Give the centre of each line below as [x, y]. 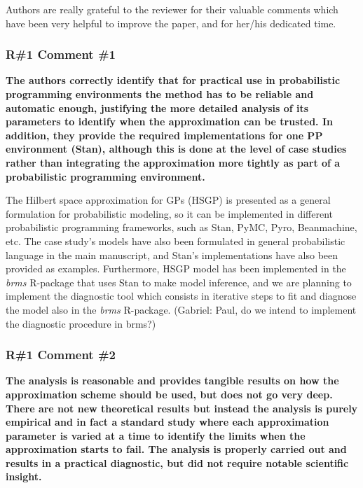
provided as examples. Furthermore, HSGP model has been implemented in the [176, 269]
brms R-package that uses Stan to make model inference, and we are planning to [179, 282]
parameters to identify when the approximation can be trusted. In [169, 121]
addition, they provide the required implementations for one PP [164, 135]
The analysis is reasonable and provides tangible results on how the [172, 381]
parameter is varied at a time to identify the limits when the [156, 435]
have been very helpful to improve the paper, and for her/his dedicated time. [171, 23]
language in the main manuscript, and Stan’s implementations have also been [172, 255]
